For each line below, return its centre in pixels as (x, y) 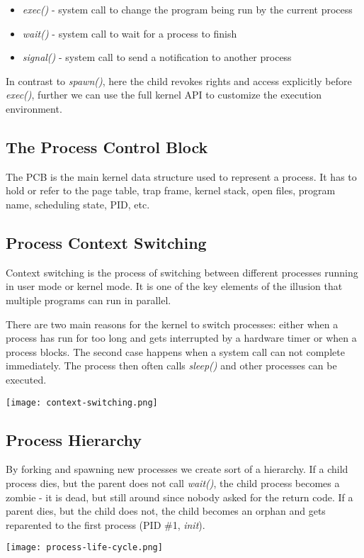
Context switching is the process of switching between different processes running (182, 272)
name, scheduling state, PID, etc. (78, 204)
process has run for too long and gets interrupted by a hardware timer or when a (181, 338)
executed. (26, 379)
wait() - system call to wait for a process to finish (130, 33)
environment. (34, 108)
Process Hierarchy (74, 439)
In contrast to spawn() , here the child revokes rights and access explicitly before (179, 80)
